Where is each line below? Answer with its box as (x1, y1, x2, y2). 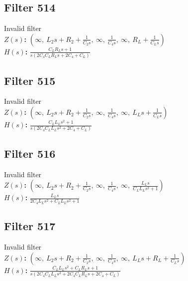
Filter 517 (4, 218, 56, 234)
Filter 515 (4, 72, 56, 88)
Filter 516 (4, 145, 56, 161)
